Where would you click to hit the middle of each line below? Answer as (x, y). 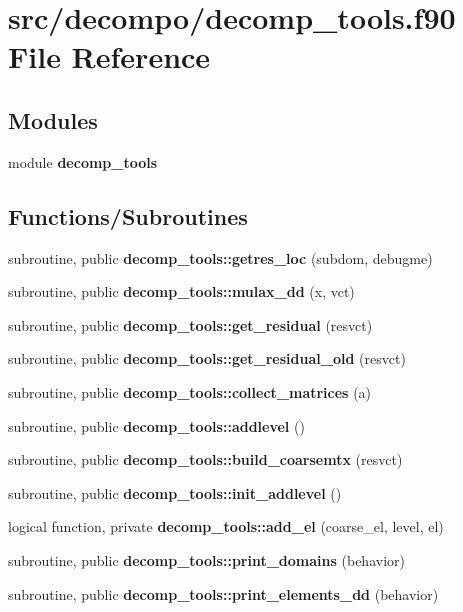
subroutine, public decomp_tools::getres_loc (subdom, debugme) (220, 257)
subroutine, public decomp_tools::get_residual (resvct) (190, 324)
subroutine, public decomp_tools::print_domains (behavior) (206, 559)
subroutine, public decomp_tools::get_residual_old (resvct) (207, 358)
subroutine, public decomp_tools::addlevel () (156, 425)
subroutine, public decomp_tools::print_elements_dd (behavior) (223, 593)
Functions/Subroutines (128, 215)
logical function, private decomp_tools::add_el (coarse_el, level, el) (226, 526)
